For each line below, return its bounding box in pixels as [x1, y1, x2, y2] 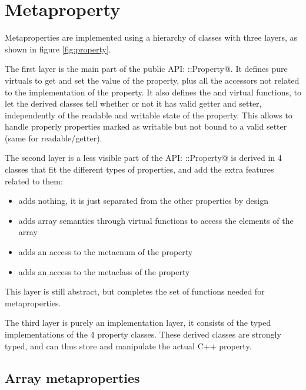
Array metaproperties [5, 368, 140, 386]
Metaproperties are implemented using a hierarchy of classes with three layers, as [5, 31, 297, 44]
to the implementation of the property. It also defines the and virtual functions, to [5, 85, 301, 98]
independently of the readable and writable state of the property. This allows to [5, 108, 292, 121]
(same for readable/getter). [5, 131, 102, 144]
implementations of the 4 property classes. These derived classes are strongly [5, 328, 281, 340]
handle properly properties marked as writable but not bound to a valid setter [5, 120, 287, 133]
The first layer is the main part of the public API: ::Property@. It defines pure [5, 62, 288, 75]
